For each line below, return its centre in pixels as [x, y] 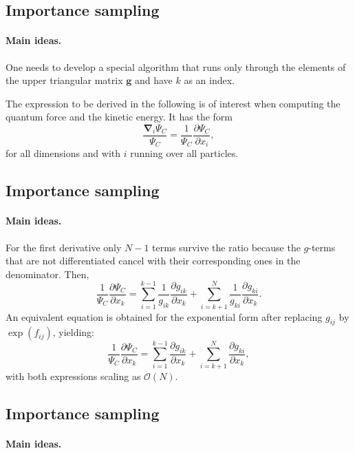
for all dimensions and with [63, 153]
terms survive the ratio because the [226, 247]
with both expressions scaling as [73, 376]
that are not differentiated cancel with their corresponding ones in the [153, 261]
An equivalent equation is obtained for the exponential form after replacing [164, 316]
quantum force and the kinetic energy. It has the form [119, 117]
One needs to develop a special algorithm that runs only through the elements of [176, 66]
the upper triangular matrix [64, 80]
